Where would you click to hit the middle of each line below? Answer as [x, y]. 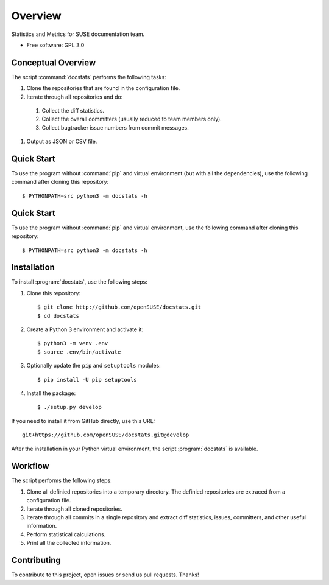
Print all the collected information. [69, 543]
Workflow [30, 466]
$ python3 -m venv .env [73, 343]
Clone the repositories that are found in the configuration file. [103, 88]
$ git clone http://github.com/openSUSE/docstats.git [119, 307]
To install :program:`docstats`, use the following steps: [79, 282]
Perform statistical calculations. [66, 534]
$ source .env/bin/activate [79, 352]
